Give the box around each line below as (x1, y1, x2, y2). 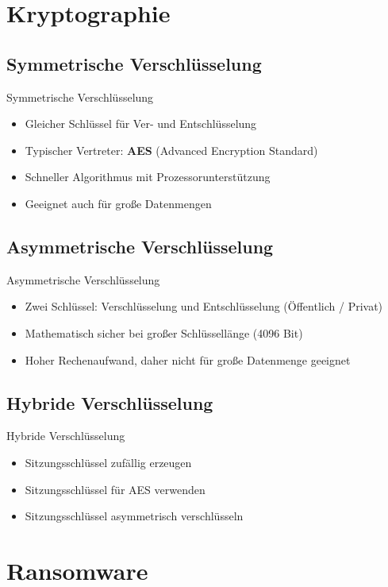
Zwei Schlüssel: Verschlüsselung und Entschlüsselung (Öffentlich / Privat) (25, 298, 383, 315)
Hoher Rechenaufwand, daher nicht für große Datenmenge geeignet (25, 351, 351, 368)
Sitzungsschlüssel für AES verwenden (25, 481, 206, 497)
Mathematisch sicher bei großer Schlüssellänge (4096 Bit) (25, 324, 303, 341)
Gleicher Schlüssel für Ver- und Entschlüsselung (25, 115, 257, 132)
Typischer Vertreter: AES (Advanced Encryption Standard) (25, 141, 318, 158)
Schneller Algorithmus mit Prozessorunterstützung (25, 168, 271, 185)
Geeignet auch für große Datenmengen (25, 195, 212, 211)
